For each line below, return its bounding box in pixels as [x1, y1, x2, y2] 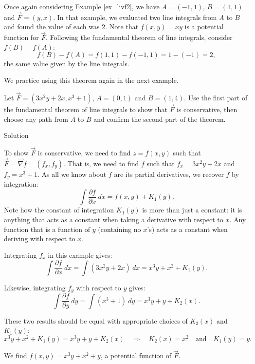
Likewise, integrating [4, 282, 66, 292]
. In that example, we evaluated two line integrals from [53, 12, 217, 22]
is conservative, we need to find [37, 148, 131, 158]
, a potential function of [100, 350, 172, 361]
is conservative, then [176, 104, 237, 115]
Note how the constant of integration [4, 205, 114, 215]
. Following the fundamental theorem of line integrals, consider [46, 32, 233, 42]
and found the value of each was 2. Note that [4, 21, 139, 32]
